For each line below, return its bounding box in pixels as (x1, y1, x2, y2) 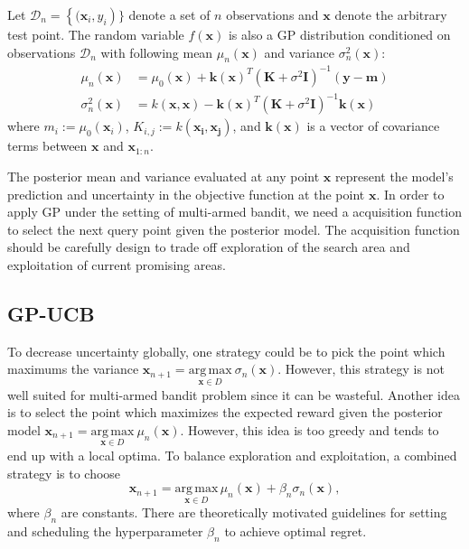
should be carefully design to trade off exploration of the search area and (7, 237, 410, 256)
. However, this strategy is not (277, 359, 445, 378)
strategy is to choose (7, 463, 121, 482)
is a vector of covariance (306, 116, 440, 135)
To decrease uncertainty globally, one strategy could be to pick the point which (7, 341, 446, 360)
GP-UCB (7, 300, 95, 327)
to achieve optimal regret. (224, 522, 367, 541)
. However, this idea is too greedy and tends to (180, 420, 439, 439)
